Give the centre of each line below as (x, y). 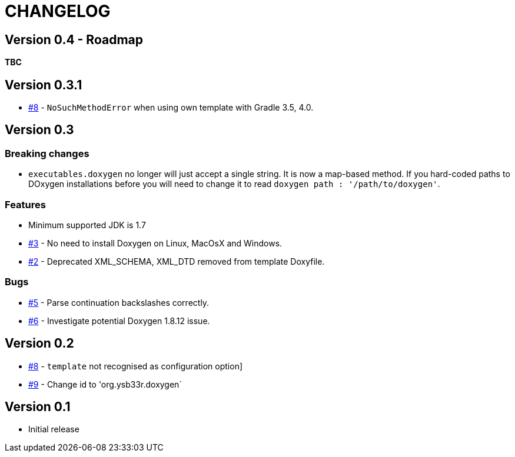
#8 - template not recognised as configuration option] (136, 366)
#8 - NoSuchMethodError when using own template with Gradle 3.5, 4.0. (171, 108)
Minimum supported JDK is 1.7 (87, 225)
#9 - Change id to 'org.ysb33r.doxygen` (105, 384)
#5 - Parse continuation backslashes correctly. (119, 302)
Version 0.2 (39, 343)
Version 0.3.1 (44, 85)
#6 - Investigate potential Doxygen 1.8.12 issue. (119, 321)
